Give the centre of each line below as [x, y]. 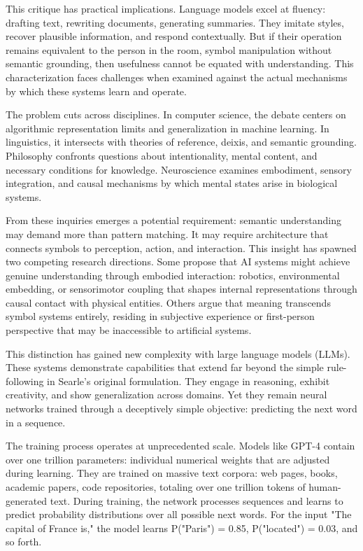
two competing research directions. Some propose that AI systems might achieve [178, 261]
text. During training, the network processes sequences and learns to [197, 500]
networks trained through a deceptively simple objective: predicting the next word [181, 409]
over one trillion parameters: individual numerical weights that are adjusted [168, 459]
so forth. [24, 542]
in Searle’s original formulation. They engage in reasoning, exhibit [188, 381]
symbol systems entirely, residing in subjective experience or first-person [160, 316]
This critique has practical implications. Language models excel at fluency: [166, 8]
